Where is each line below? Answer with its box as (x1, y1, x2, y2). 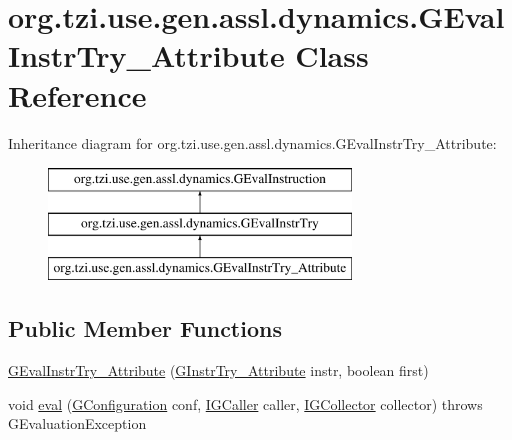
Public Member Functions (8, 313, 282, 344)
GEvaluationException (8, 413, 147, 434)
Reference (8, 74, 147, 115)
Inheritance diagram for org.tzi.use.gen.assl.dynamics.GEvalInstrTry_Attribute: (8, 132, 497, 153)
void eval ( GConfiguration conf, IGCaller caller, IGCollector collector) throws (8, 393, 483, 414)
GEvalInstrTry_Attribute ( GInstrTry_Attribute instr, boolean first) (8, 360, 429, 381)
